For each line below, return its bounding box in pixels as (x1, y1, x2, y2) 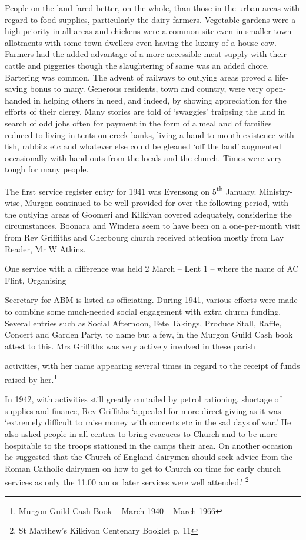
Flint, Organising (5, 274, 66, 286)
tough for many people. (5, 163, 89, 175)
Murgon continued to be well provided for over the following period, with (25, 196, 289, 209)
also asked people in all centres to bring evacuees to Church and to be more (5, 427, 278, 439)
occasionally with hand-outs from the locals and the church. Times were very (5, 151, 282, 164)
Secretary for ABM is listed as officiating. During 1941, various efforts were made (5, 294, 298, 306)
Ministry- (259, 185, 292, 197)
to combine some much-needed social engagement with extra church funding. (5, 305, 281, 317)
